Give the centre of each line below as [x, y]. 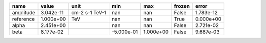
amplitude [24, 12]
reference [23, 19]
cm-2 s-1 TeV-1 [89, 12]
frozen [182, 6]
